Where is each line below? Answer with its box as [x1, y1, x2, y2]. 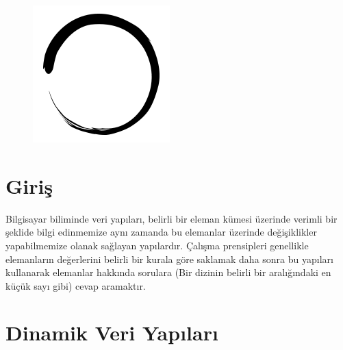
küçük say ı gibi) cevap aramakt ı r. [5, 278, 146, 292]
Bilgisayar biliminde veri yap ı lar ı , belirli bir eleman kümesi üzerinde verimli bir [5, 211, 338, 225]
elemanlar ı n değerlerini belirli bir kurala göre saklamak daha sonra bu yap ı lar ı [5, 251, 333, 266]
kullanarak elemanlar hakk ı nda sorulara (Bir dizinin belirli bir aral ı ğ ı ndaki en [5, 265, 331, 279]
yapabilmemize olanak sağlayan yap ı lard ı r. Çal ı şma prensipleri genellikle [5, 238, 309, 252]
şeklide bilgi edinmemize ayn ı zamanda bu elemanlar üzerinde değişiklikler [5, 225, 317, 239]
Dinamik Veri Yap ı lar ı [5, 318, 218, 347]
